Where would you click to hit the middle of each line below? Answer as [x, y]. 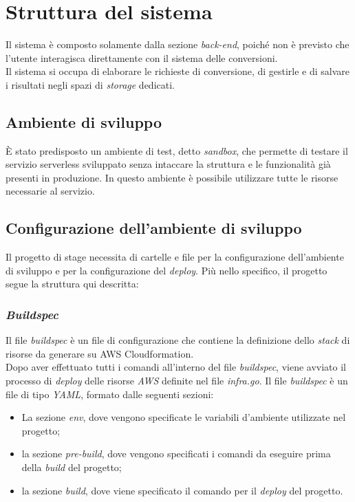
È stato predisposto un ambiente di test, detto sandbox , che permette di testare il [177, 150]
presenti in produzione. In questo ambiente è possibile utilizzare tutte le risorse [172, 177]
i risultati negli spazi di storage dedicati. [90, 84]
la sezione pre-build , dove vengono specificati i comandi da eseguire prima [176, 454]
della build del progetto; [72, 467]
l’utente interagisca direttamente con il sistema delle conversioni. [142, 57]
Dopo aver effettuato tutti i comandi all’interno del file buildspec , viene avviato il [176, 367]
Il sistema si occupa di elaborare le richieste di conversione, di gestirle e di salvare [178, 71]
